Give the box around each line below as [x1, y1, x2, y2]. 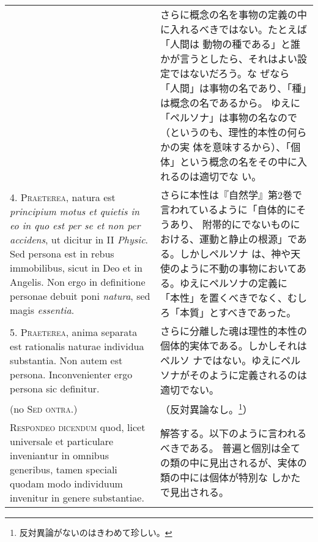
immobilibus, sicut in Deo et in [10, 260, 142, 275]
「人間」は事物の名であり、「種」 [160, 81, 307, 95]
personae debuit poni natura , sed [10, 288, 150, 303]
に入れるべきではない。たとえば [160, 22, 307, 36]
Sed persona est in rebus [10, 246, 114, 261]
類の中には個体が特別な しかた [160, 470, 301, 485]
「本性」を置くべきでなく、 [160, 291, 287, 305]
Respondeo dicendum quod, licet [10, 420, 146, 435]
